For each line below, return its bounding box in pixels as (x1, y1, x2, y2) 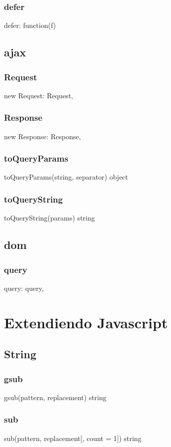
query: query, (4, 282, 44, 293)
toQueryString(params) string (4, 213, 95, 223)
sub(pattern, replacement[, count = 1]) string (4, 433, 142, 443)
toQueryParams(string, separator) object (4, 172, 128, 182)
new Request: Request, (4, 90, 73, 100)
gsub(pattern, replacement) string (4, 392, 107, 402)
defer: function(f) (4, 20, 56, 30)
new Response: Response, (4, 131, 81, 141)
